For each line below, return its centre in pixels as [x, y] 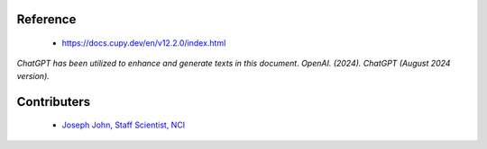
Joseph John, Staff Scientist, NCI [124, 125]
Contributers [54, 102]
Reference [46, 19]
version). [33, 75]
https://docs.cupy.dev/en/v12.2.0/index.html [144, 43]
